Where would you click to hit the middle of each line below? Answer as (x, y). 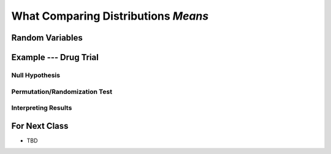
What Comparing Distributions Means (110, 16)
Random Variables (47, 38)
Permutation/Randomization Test (62, 91)
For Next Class (40, 126)
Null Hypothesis (36, 75)
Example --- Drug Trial (55, 57)
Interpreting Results (42, 108)
